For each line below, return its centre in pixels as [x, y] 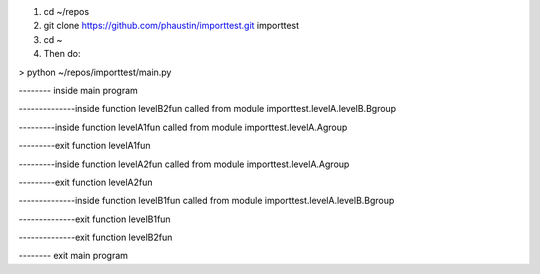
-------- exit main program [73, 256]
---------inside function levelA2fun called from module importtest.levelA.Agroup [184, 164]
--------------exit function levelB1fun [94, 219]
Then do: [62, 54]
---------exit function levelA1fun [84, 146]
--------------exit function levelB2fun [95, 237]
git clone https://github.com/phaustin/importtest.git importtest [171, 26]
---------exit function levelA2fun [86, 182]
